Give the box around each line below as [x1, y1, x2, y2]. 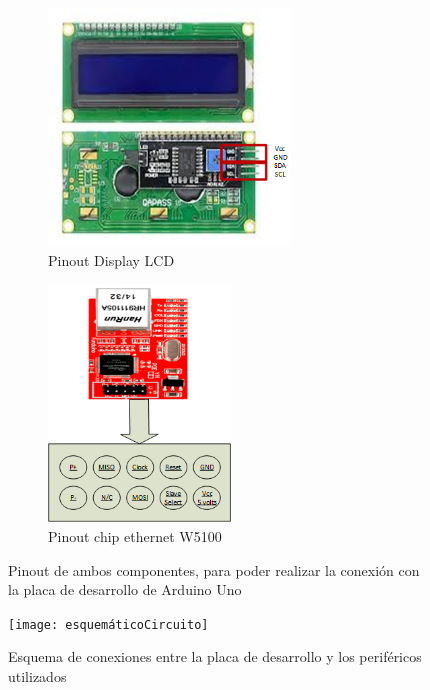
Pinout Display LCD [48, 249, 175, 270]
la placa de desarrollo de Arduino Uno [8, 579, 242, 600]
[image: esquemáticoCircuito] [8, 617, 209, 632]
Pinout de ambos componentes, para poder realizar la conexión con [8, 559, 420, 580]
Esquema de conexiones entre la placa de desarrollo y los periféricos [8, 646, 422, 667]
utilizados [8, 666, 67, 687]
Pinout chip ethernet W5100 [48, 526, 222, 546]
